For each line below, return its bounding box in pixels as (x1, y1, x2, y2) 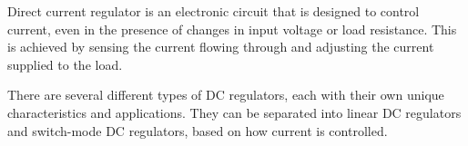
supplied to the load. (7, 54, 123, 73)
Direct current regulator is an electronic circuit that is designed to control (7, 2, 420, 20)
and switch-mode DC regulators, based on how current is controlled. (7, 121, 388, 140)
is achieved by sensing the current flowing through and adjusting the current (7, 37, 434, 56)
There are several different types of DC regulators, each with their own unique (7, 85, 444, 104)
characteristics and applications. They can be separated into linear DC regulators (7, 102, 462, 122)
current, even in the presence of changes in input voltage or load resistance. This (7, 19, 457, 38)
